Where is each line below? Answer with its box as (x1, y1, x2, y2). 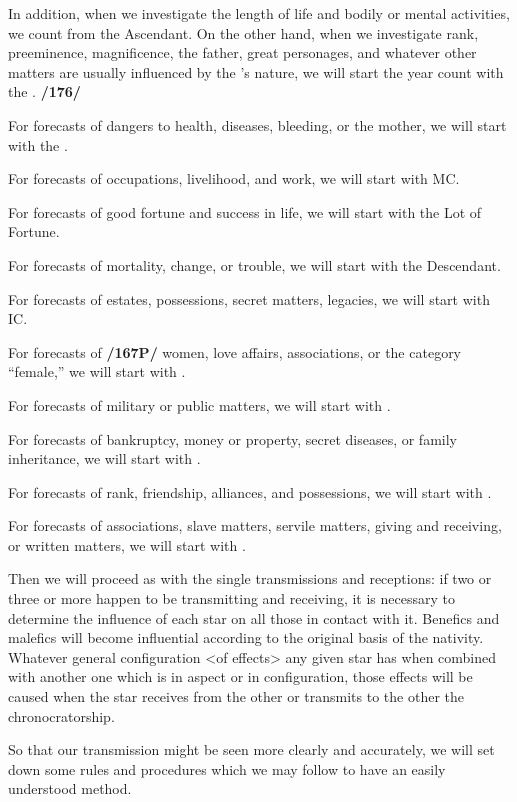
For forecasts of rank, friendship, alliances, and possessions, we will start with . (8, 481, 492, 502)
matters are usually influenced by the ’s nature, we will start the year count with (8, 61, 504, 82)
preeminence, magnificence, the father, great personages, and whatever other (8, 42, 477, 63)
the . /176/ (8, 81, 81, 102)
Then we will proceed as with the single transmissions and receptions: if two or (8, 568, 492, 589)
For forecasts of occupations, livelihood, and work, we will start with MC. (8, 168, 460, 189)
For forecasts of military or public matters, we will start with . (8, 394, 391, 415)
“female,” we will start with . (8, 361, 186, 382)
